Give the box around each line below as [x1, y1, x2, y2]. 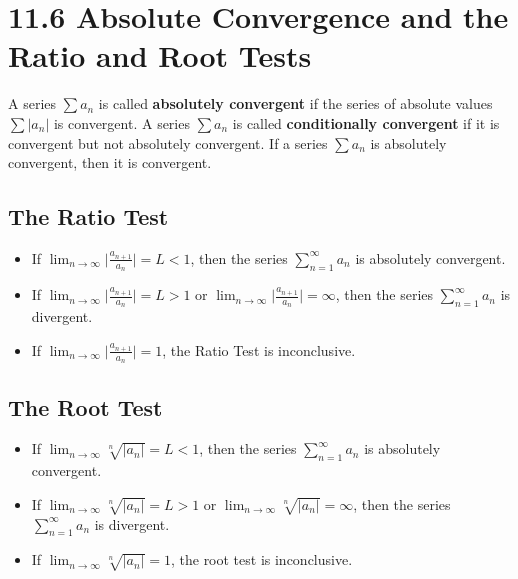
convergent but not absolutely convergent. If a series [8, 132, 328, 153]
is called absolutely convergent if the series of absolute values [98, 93, 493, 114]
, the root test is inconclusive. [170, 549, 353, 570]
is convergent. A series [53, 112, 190, 133]
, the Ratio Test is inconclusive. [162, 339, 356, 360]
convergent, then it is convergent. [8, 152, 212, 173]
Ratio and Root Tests [8, 35, 312, 76]
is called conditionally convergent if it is [232, 112, 500, 133]
